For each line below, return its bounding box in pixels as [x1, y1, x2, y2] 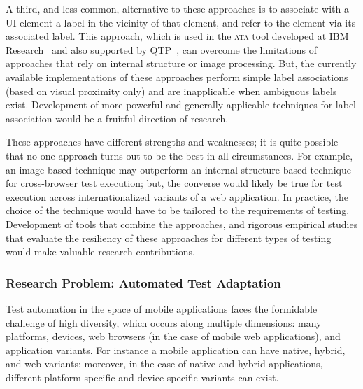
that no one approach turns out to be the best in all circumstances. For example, [6, 148, 353, 162]
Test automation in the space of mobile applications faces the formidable [6, 301, 318, 316]
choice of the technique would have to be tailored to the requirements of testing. [6, 203, 350, 218]
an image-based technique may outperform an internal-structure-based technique [6, 162, 351, 176]
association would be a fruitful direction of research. [6, 111, 229, 125]
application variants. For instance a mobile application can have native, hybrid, [6, 342, 346, 357]
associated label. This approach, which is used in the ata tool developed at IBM [6, 29, 349, 43]
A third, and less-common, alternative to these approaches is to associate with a [6, 1, 349, 15]
